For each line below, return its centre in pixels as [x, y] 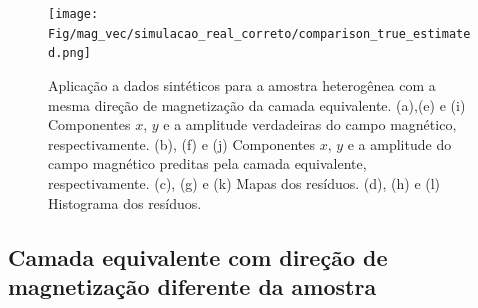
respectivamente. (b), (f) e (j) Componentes [181, 143]
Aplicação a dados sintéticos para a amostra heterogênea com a [242, 84]
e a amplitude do [399, 143]
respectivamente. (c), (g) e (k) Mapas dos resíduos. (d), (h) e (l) [244, 182]
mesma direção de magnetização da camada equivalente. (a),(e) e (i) [257, 104]
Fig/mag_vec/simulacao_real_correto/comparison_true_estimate [259, 33]
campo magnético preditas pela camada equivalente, [207, 163]
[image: [73, 14]
